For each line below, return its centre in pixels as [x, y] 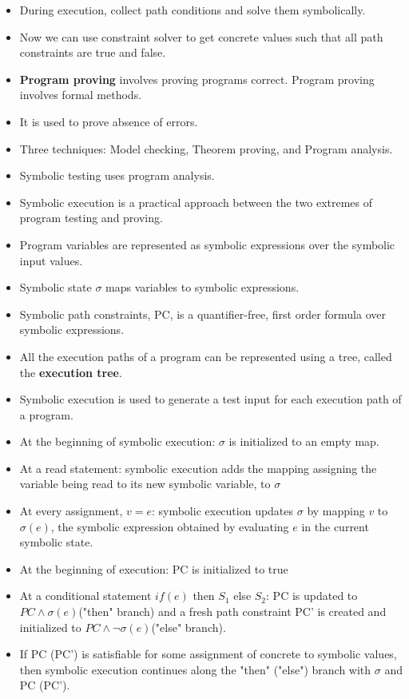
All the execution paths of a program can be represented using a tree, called [206, 356]
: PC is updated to [312, 596]
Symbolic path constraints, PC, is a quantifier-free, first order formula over [203, 314]
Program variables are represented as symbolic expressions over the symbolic [207, 244]
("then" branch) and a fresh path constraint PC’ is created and [232, 612]
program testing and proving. [91, 218]
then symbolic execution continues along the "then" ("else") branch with [195, 669]
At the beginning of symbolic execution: [117, 441]
